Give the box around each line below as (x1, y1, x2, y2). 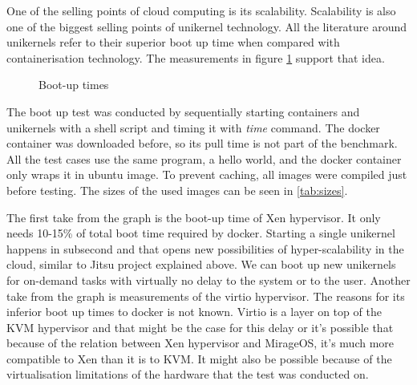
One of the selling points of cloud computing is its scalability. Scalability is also (6, 2, 396, 18)
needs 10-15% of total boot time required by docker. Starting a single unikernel (6, 225, 395, 241)
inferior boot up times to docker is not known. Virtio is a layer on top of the (6, 303, 382, 320)
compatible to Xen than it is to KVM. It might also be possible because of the (6, 350, 392, 367)
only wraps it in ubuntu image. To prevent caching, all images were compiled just (6, 166, 407, 183)
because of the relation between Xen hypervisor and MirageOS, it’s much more (6, 334, 395, 351)
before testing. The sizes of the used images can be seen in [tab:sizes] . (6, 181, 348, 198)
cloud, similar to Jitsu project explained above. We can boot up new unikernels (6, 256, 396, 273)
